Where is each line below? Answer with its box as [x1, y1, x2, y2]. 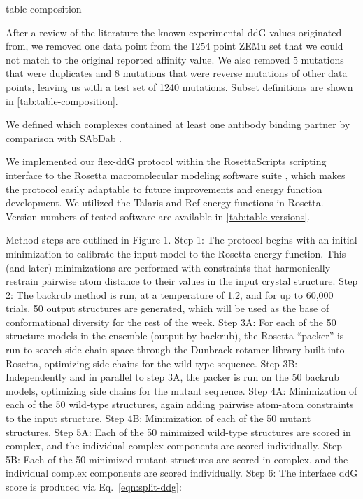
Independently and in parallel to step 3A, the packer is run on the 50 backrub [6, 370, 340, 384]
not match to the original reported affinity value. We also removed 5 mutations [6, 52, 344, 66]
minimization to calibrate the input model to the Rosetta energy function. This [6, 246, 346, 260]
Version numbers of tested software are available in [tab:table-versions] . [6, 209, 311, 223]
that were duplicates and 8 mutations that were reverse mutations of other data [6, 66, 348, 80]
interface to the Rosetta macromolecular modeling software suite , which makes [6, 167, 346, 182]
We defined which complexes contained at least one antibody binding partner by [6, 117, 350, 132]
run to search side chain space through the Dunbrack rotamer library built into [6, 342, 345, 357]
